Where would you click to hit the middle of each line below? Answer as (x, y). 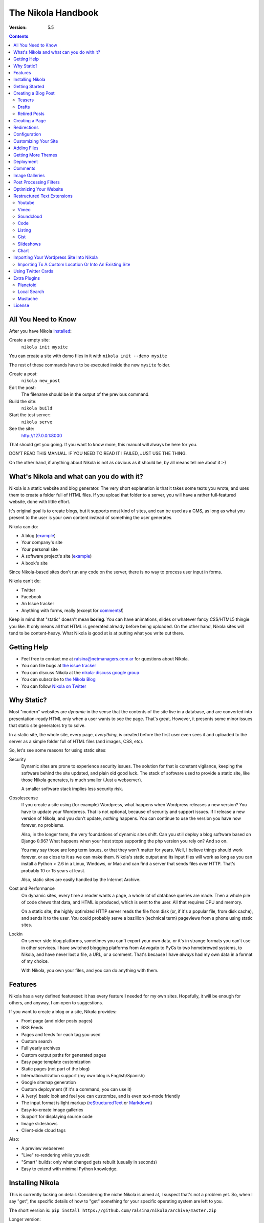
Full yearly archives (41, 1048)
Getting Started (29, 86)
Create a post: (23, 374)
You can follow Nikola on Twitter (54, 686)
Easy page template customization (56, 1062)
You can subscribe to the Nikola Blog (58, 679)
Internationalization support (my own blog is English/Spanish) (83, 1075)
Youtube (26, 203)
